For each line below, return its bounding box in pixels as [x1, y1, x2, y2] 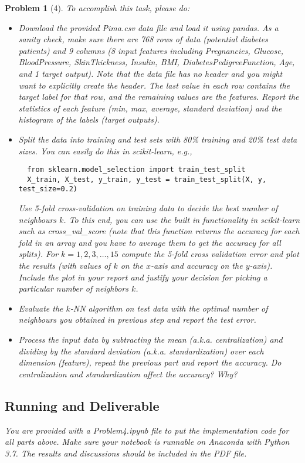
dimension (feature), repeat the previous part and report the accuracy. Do [18, 356, 282, 369]
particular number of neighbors [18, 282, 128, 295]
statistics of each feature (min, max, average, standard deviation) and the [18, 102, 282, 114]
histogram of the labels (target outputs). [18, 113, 160, 126]
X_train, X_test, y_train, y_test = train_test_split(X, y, [27, 175, 267, 184]
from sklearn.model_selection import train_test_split [27, 165, 246, 174]
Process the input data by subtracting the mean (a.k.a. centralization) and [18, 333, 283, 346]
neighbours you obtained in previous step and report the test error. [18, 313, 256, 326]
